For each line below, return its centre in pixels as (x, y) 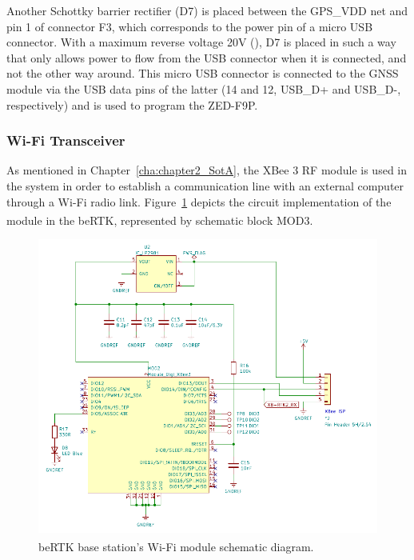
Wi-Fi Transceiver (66, 140)
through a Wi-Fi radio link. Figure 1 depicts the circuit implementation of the (199, 201)
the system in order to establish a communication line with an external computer (205, 185)
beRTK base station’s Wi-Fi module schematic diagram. (176, 546)
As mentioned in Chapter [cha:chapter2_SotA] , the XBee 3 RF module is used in (207, 170)
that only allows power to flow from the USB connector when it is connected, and (207, 57)
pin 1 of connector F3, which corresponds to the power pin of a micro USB (190, 26)
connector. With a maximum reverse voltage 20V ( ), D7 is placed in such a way (201, 42)
